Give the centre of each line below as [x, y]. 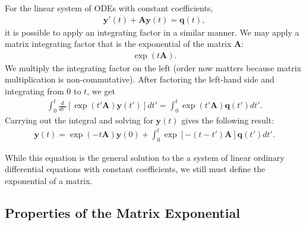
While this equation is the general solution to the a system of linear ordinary [145, 157]
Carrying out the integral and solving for [79, 120]
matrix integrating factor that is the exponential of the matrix [118, 44]
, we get [101, 91]
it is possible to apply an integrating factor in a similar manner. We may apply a [152, 32]
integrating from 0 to [43, 91]
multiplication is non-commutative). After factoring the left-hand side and [140, 79]
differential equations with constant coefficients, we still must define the [135, 169]
